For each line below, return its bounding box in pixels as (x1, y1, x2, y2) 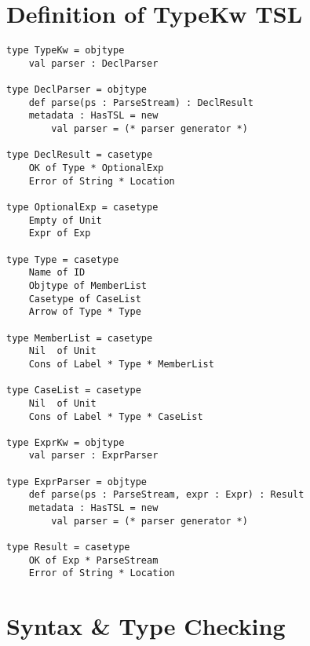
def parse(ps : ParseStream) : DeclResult (28, 97, 253, 108)
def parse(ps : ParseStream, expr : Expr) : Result (28, 489, 305, 501)
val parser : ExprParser (28, 450, 159, 462)
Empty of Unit (28, 214, 102, 226)
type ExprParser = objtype (6, 476, 147, 487)
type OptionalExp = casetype (6, 202, 159, 213)
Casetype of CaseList (28, 293, 141, 305)
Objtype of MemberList (28, 279, 147, 291)
